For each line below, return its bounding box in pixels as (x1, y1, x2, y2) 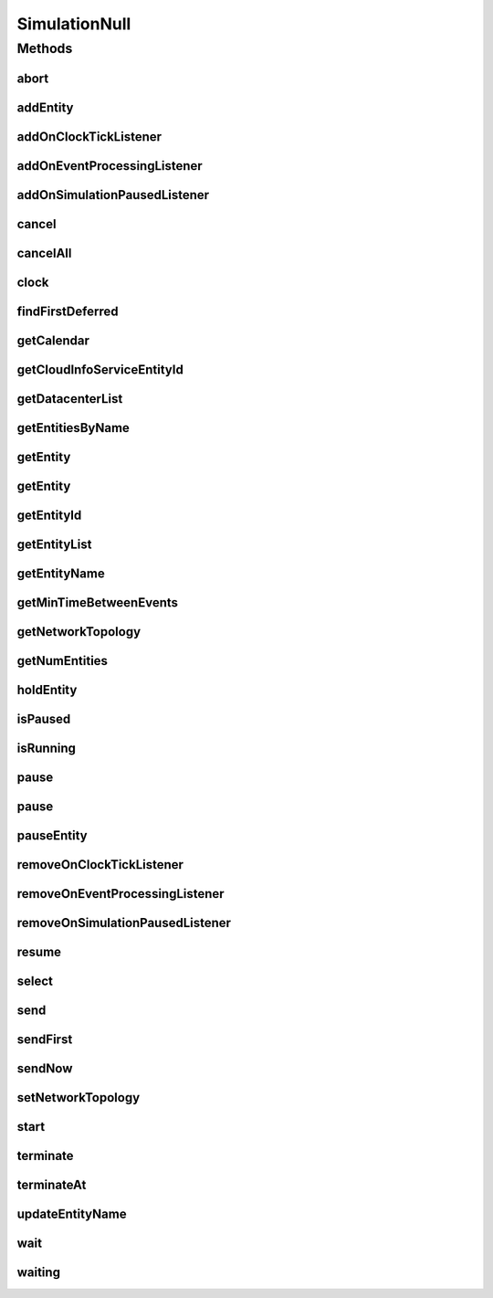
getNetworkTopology (16, 624, 142, 639)
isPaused (16, 711, 71, 726)
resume (16, 944, 62, 960)
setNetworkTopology (16, 1090, 141, 1105)
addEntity (16, 100, 74, 115)
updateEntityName (16, 1207, 127, 1222)
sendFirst (16, 1032, 73, 1048)
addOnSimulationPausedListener (16, 187, 210, 203)
